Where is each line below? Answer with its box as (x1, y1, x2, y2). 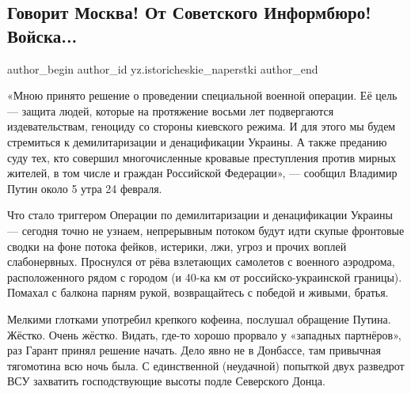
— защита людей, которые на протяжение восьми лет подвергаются (7, 102, 334, 119)
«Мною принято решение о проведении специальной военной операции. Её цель (7, 87, 398, 104)
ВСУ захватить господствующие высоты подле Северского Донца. (7, 373, 325, 389)
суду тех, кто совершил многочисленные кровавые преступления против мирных (7, 149, 397, 165)
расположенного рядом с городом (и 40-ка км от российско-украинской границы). (7, 268, 402, 285)
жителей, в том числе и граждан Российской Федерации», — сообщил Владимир (7, 165, 398, 181)
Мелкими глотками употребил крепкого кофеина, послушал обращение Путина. (7, 310, 391, 327)
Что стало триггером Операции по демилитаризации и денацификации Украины (7, 206, 393, 223)
